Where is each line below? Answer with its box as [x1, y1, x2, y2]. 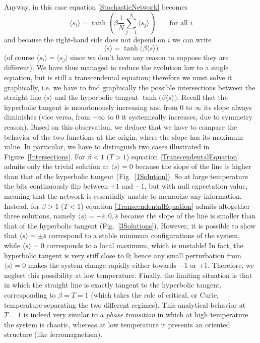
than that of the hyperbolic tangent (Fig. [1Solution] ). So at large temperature [4, 170, 248, 181]
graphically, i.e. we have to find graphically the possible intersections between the [4, 82, 255, 92]
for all [169, 19, 188, 27]
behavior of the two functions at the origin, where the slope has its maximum [4, 131, 243, 142]
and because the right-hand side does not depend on [4, 34, 165, 45]
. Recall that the [177, 92, 228, 102]
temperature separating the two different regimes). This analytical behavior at [4, 299, 246, 310]
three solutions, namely [4, 210, 76, 221]
